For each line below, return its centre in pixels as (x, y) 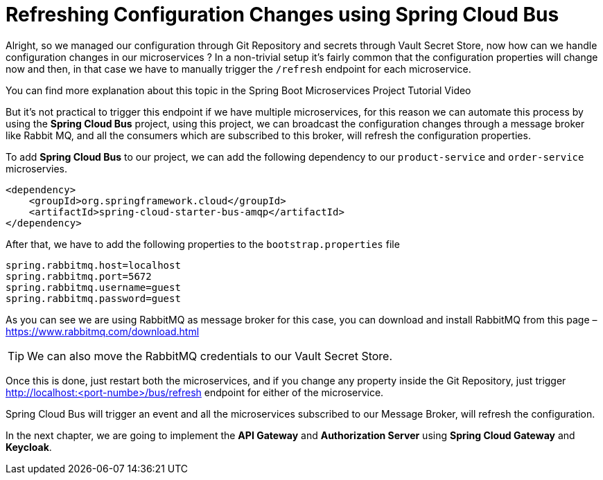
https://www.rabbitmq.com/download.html (103, 331)
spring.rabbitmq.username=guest (93, 287)
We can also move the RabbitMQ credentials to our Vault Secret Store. (210, 356)
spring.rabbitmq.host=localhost (93, 265)
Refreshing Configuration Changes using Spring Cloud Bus (282, 15)
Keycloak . (29, 447)
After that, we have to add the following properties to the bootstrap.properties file (203, 244)
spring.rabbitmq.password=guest (93, 298)
